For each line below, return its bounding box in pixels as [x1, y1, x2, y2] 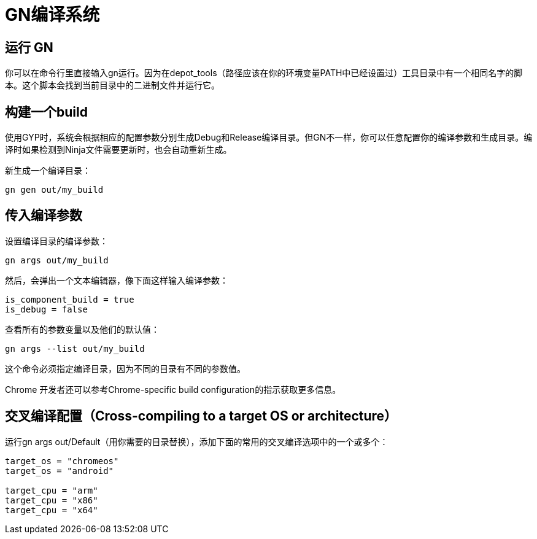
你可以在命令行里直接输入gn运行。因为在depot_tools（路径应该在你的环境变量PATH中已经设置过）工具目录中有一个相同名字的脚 [5, 68, 523, 79]
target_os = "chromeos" [5, 456, 119, 466]
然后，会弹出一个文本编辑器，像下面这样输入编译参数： [5, 274, 228, 285]
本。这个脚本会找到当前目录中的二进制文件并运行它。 [5, 80, 220, 91]
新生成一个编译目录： [5, 165, 91, 176]
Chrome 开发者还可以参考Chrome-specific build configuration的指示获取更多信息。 [5, 384, 341, 395]
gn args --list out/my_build [5, 343, 145, 354]
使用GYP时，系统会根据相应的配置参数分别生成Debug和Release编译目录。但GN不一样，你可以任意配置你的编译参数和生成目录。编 [5, 132, 533, 143]
